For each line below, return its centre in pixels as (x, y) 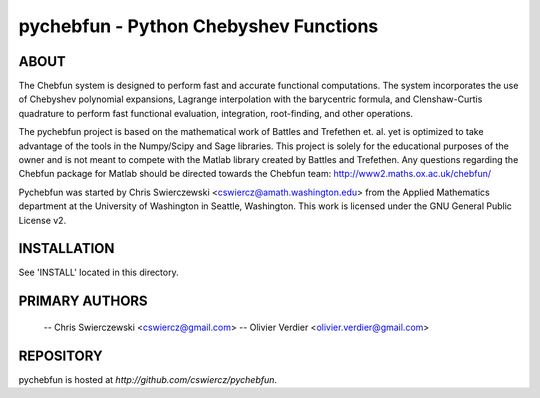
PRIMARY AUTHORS (83, 301)
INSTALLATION (66, 248)
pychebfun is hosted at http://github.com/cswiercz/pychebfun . (148, 379)
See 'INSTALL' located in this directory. (98, 272)
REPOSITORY (61, 355)
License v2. (42, 220)
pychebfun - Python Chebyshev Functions (198, 26)
